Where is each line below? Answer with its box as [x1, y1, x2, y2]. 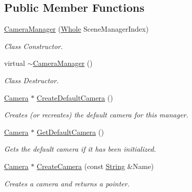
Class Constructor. [4, 40, 63, 51]
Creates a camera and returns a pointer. [4, 178, 130, 188]
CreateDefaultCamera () [36, 92, 113, 103]
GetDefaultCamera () [36, 126, 104, 137]
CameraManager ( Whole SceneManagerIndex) [4, 23, 149, 34]
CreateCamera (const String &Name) [36, 160, 154, 171]
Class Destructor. [4, 75, 59, 85]
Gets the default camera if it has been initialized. [4, 143, 156, 154]
